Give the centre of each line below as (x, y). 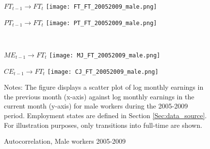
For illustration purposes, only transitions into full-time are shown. (103, 125)
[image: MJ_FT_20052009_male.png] (105, 55)
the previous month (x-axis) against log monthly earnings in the (99, 96)
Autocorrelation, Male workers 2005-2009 (65, 141)
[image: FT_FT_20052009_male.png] (101, 7)
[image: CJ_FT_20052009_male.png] (103, 72)
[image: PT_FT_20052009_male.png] (101, 23)
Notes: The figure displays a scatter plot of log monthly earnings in (104, 87)
